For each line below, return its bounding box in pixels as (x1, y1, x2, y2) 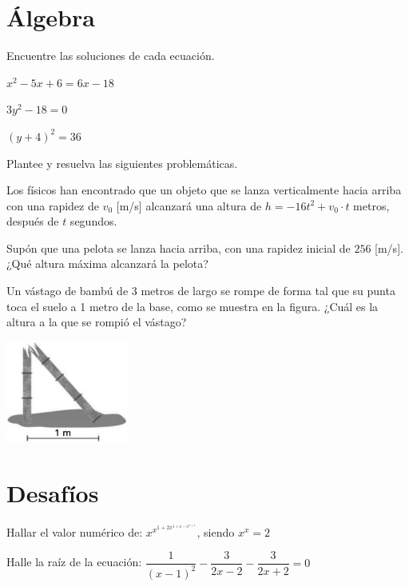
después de (6, 213, 59, 230)
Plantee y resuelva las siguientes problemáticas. (6, 154, 238, 171)
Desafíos (6, 476, 99, 509)
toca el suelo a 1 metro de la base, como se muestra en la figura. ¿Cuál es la (6, 297, 379, 314)
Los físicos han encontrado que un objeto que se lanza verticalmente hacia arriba (6, 182, 402, 198)
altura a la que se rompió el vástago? (6, 313, 187, 330)
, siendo (197, 523, 235, 540)
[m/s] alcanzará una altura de (116, 197, 262, 214)
